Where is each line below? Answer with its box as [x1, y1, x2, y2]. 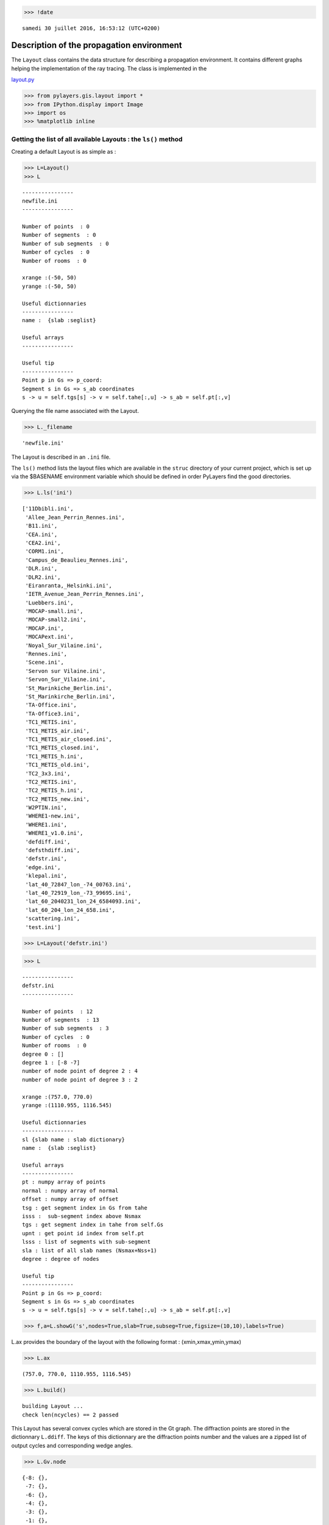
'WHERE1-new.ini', [25, 813, 80, 820]
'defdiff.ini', [25, 838, 71, 845]
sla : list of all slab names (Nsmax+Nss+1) [22, 1247, 158, 1254]
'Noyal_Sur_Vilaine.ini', [25, 642, 103, 649]
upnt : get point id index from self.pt [22, 1230, 144, 1236]
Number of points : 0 [22, 223, 90, 230]
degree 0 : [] [22, 1050, 64, 1058]
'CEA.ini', [25, 531, 58, 538]
